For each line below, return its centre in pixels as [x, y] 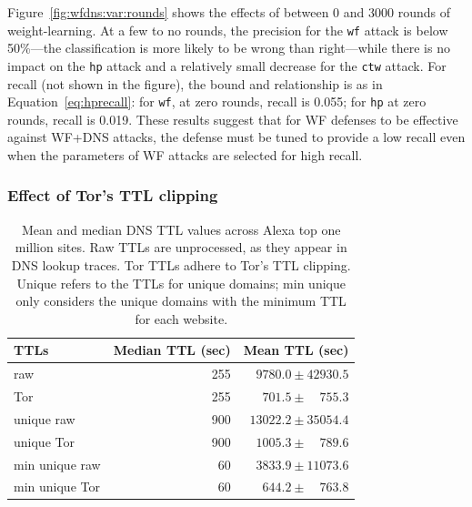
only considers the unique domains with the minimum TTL [181, 301]
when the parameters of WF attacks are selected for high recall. [185, 154]
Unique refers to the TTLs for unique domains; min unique [181, 283]
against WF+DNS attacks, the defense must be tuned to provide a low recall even [236, 137]
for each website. [181, 318]
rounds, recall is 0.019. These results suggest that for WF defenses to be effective [233, 119]
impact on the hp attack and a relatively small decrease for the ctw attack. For [227, 65]
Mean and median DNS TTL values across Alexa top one [181, 229]
